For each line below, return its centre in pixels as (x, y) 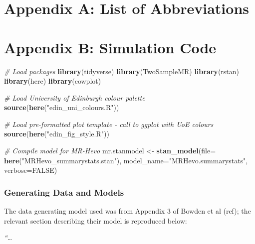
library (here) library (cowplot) (53, 81)
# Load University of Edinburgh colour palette (75, 97)
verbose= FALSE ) (31, 170)
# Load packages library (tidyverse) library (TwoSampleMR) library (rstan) (122, 71)
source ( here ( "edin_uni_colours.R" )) (62, 107)
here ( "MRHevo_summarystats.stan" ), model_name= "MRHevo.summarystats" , (126, 160)
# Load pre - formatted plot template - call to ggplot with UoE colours (109, 124)
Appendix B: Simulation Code (110, 47)
